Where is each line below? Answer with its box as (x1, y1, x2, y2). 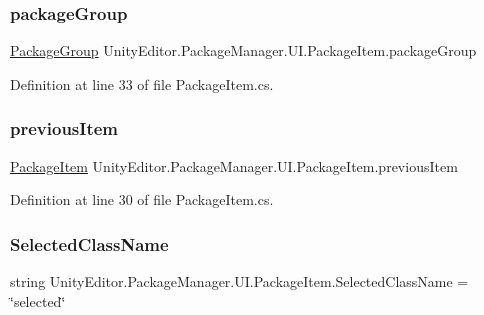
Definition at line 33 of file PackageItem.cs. (10, 73, 274, 94)
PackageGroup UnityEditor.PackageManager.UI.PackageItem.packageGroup (10, 40, 477, 61)
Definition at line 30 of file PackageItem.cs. (10, 189, 274, 210)
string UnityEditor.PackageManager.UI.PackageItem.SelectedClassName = (10, 271, 469, 292)
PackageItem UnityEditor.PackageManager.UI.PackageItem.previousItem (10, 155, 458, 176)
